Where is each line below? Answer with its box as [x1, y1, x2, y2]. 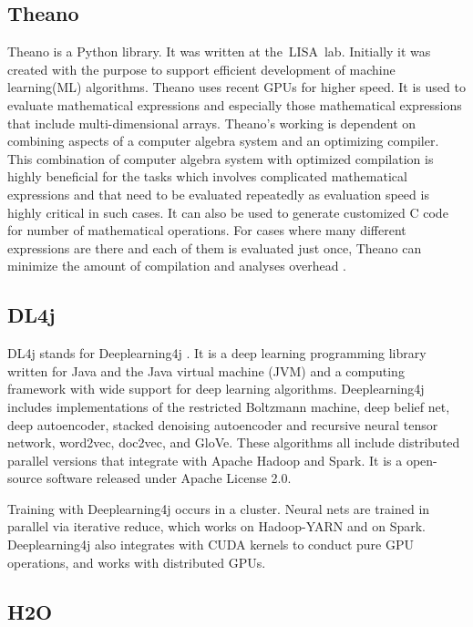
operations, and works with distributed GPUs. [7, 552, 266, 571]
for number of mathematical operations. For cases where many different [7, 221, 406, 240]
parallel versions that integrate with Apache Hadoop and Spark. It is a [7, 450, 403, 469]
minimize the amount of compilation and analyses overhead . [7, 256, 346, 275]
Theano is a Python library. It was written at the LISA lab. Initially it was [7, 42, 431, 61]
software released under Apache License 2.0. [46, 468, 292, 488]
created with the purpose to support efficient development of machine [7, 59, 396, 78]
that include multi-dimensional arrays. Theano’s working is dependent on [7, 113, 416, 132]
